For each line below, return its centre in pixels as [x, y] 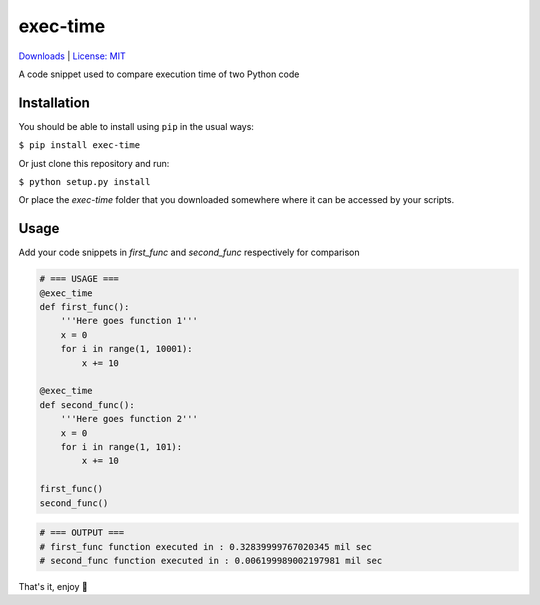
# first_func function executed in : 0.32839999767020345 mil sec [205, 546]
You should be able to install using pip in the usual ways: [136, 126]
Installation [54, 102]
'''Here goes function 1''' [129, 321]
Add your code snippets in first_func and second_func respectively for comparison [189, 252]
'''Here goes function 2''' [129, 419]
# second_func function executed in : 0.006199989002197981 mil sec [211, 560]
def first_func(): [84, 307]
